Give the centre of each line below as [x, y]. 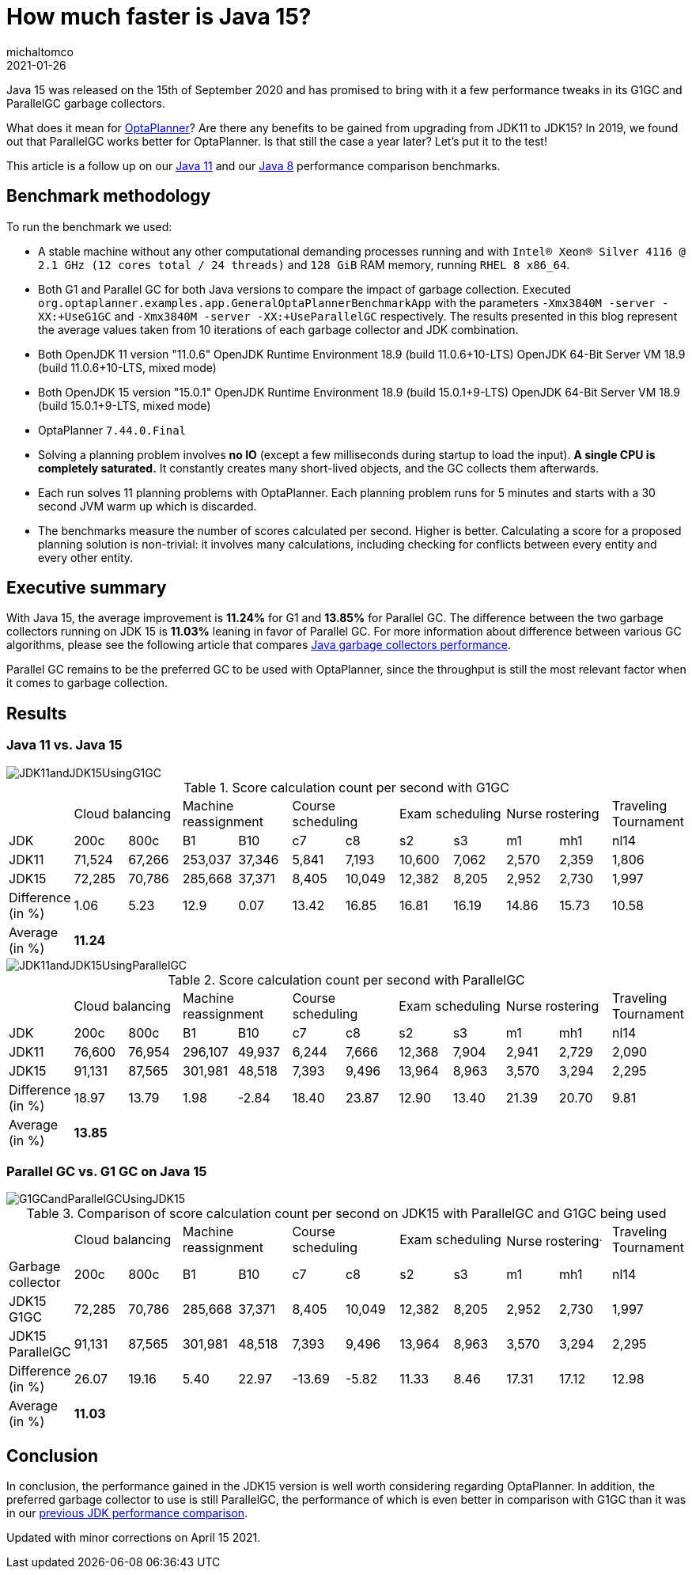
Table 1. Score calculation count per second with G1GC [346, 787]
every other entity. [86, 557]
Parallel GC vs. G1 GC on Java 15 [107, 1172]
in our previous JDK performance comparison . [127, 1513]
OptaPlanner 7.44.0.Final [112, 430]
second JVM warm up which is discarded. [147, 506]
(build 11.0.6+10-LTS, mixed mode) [127, 367]
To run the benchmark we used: [89, 226]
